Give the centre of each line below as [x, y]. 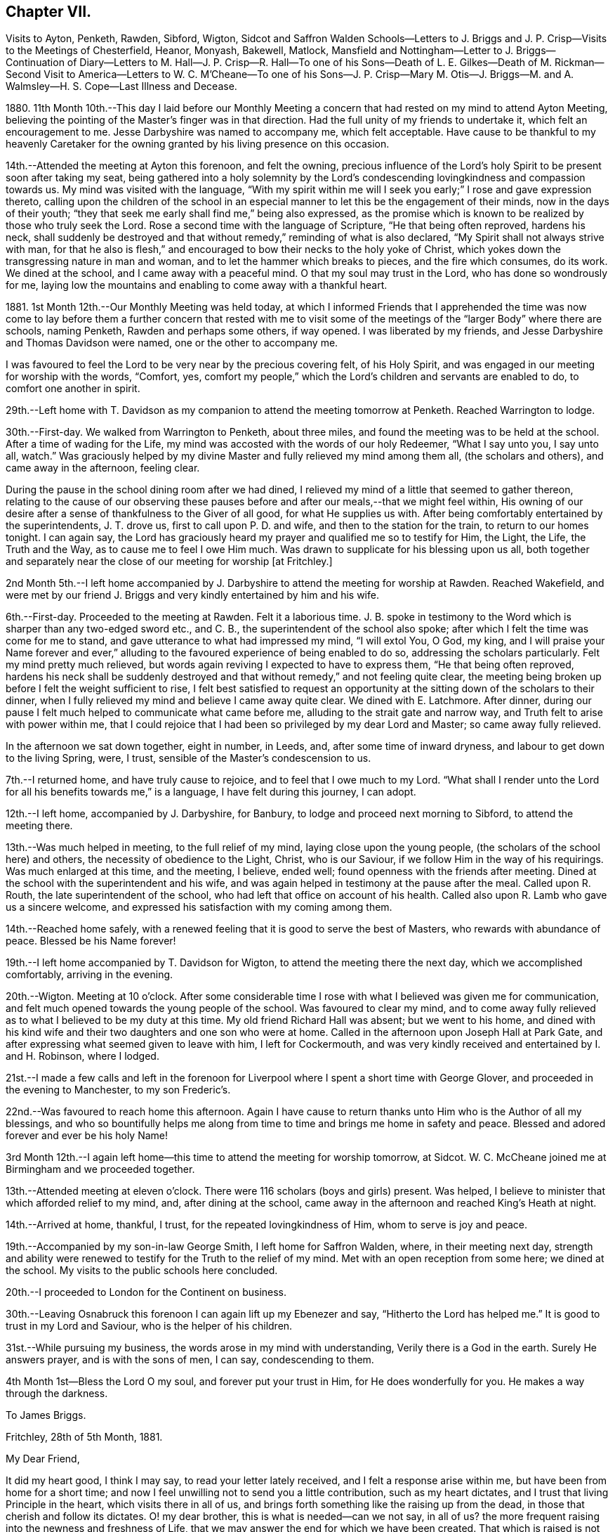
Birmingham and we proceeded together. [100, 1169]
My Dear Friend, [43, 1459]
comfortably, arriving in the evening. [90, 975]
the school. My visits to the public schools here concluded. [142, 1271]
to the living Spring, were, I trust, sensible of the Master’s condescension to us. [189, 758]
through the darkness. [57, 1394]
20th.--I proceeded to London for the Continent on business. [146, 1292]
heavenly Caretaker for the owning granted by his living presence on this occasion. [198, 144]
